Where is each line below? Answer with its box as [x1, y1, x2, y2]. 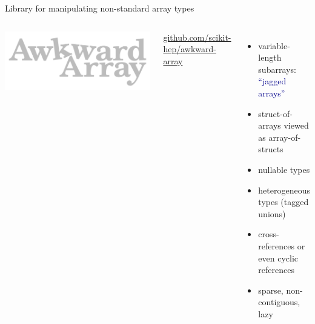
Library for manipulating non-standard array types [5, 2, 194, 14]
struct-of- [258, 107, 293, 120]
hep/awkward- [163, 42, 216, 55]
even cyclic [258, 251, 299, 264]
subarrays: [258, 62, 296, 75]
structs [258, 143, 283, 155]
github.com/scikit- [163, 30, 231, 43]
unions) [258, 207, 286, 220]
